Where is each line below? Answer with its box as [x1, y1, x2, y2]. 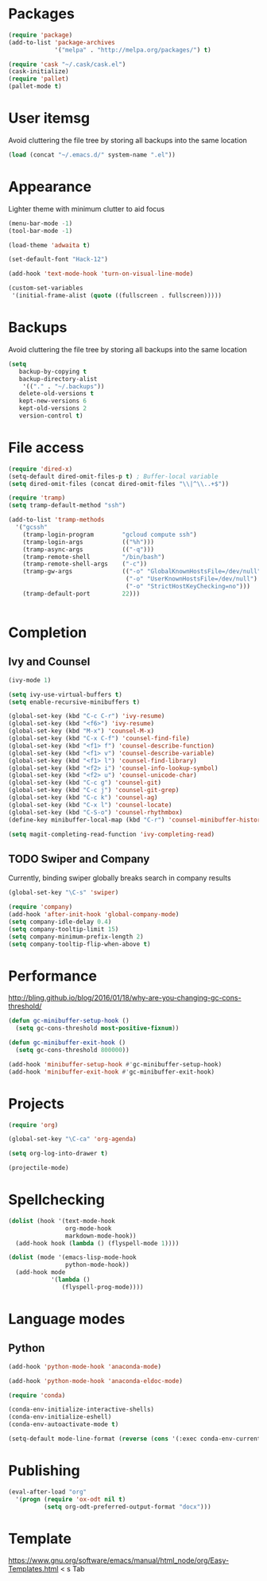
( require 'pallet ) [8, 75, 69, 84]
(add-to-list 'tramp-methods [8, 516, 105, 524]
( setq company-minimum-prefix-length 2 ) [8, 932, 145, 941]
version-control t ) [18, 412, 83, 420]
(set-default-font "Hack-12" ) [8, 255, 109, 263]
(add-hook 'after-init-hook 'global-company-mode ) [8, 911, 180, 919]
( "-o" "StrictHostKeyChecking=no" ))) [126, 582, 250, 591]
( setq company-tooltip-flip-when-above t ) [8, 940, 151, 948]
